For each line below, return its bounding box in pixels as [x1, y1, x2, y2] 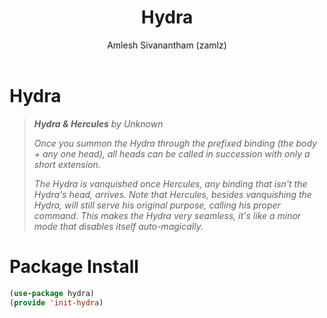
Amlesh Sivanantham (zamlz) [107, 39, 227, 51]
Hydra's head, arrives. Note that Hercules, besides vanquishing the [33, 188, 312, 200]
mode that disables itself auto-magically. [33, 220, 204, 232]
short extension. [33, 158, 101, 170]
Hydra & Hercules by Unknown [33, 117, 164, 130]
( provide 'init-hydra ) [9, 297, 104, 308]
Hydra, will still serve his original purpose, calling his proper [33, 199, 281, 211]
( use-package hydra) [9, 288, 96, 298]
